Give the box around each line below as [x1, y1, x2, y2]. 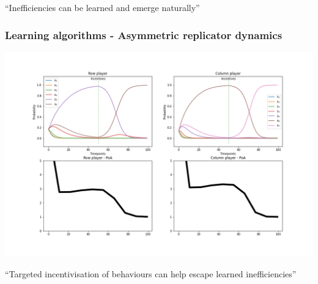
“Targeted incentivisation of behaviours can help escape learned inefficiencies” [5, 268, 297, 280]
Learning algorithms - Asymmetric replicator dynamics [5, 27, 283, 42]
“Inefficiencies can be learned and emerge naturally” [5, 1, 200, 13]
